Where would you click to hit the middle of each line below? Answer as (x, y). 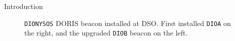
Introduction (24, 6)
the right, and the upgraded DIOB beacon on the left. (106, 33)
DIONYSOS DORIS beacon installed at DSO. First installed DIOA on (128, 23)
